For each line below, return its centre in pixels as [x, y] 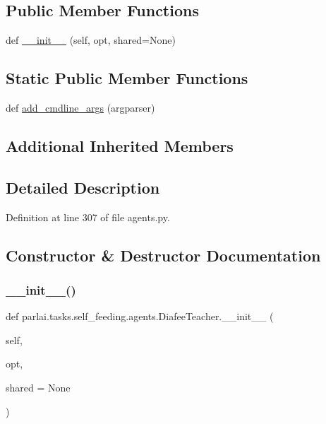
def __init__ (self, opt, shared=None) [91, 40]
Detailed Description [83, 187]
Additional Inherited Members [120, 145]
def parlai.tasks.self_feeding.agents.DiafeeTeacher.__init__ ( [140, 316]
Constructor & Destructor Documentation [163, 255]
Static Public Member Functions [127, 78]
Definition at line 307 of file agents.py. [88, 217]
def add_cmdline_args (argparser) [80, 107]
